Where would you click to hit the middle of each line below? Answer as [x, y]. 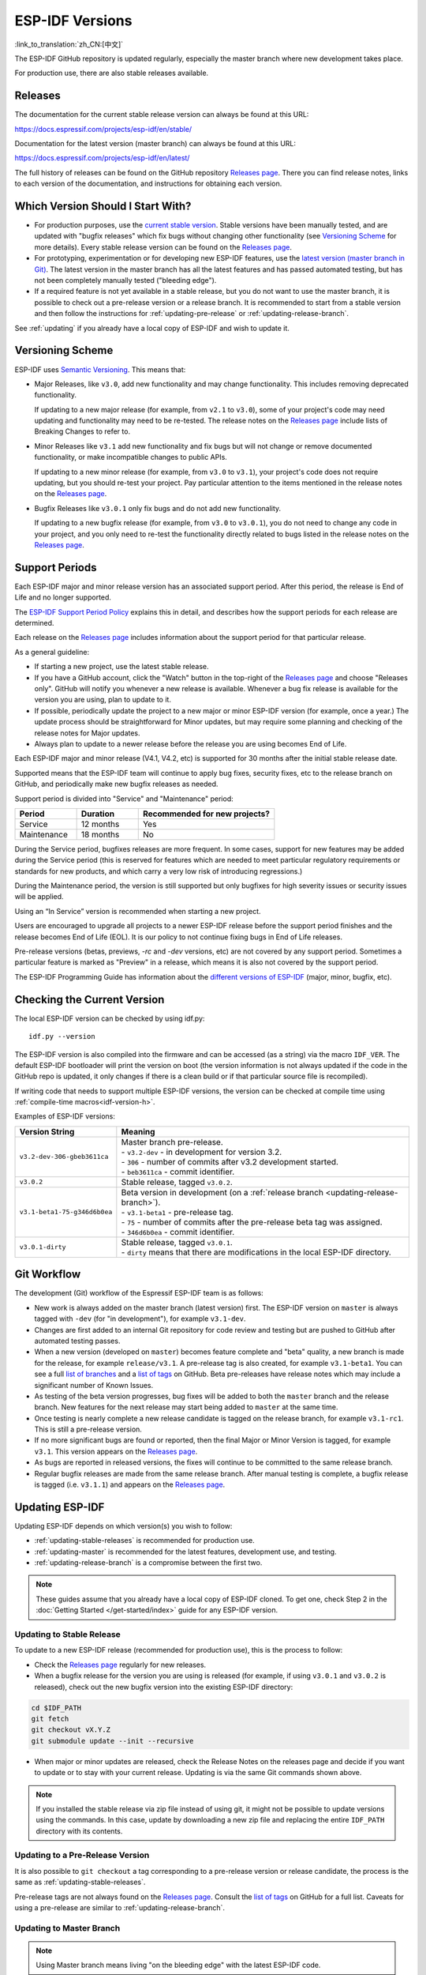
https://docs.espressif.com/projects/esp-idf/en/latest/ [102, 158]
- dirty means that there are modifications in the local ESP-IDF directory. [256, 1252]
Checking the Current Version [90, 999]
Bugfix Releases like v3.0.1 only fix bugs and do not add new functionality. [158, 508]
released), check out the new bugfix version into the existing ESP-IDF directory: [164, 1687]
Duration [97, 814]
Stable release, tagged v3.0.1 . [177, 1242]
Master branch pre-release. [172, 1142]
